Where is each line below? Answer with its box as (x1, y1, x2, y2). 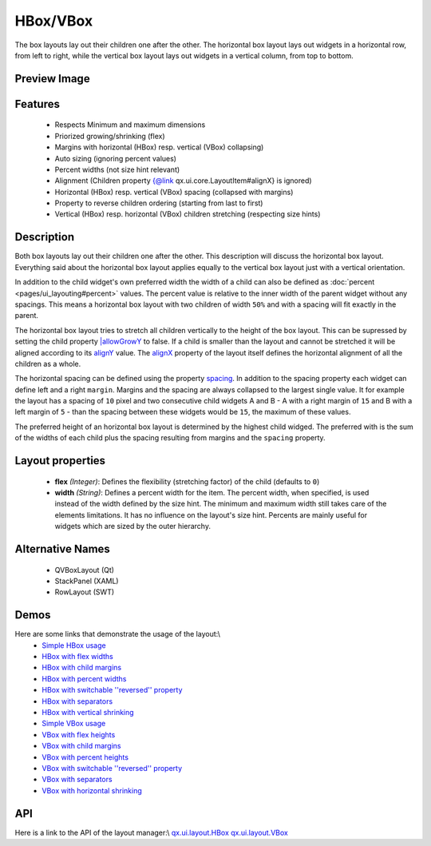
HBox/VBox (14, 12, 93, 30)
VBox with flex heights (42, 729, 116, 739)
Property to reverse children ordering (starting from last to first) (54, 198, 263, 208)
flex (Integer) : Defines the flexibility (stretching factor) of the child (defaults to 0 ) (54, 476, 320, 487)
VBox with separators (42, 775, 113, 784)
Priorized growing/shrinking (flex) (54, 131, 165, 141)
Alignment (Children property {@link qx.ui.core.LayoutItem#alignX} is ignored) (54, 176, 312, 185)
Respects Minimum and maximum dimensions (54, 120, 206, 129)
